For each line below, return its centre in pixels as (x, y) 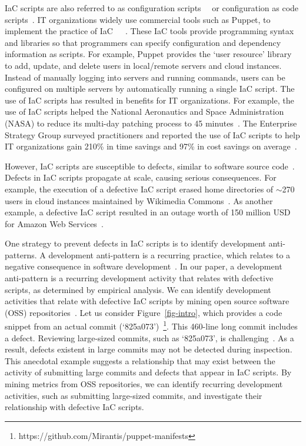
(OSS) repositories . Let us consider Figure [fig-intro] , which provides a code (144, 312)
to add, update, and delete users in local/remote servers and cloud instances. (143, 65)
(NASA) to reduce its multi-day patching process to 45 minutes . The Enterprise (151, 123)
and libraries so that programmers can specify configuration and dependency (143, 42)
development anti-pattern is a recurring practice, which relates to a (169, 254)
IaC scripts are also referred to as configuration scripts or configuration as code (152, 8)
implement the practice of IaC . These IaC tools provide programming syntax (149, 31)
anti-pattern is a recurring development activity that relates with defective (139, 278)
